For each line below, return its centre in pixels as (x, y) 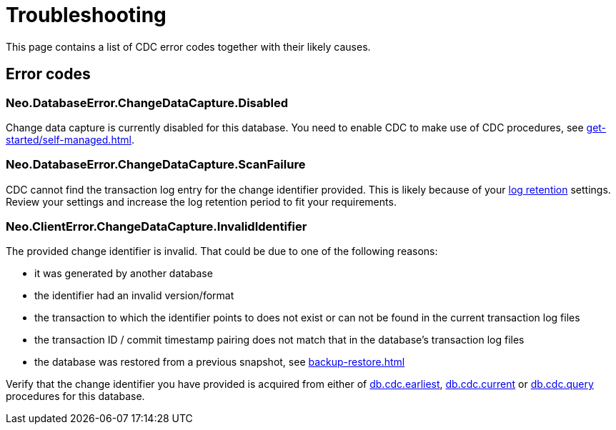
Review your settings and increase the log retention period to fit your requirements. (201, 201)
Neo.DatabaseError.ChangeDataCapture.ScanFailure (156, 165)
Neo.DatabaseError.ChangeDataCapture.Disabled (147, 102)
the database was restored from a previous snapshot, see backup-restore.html (220, 362)
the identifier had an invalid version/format (134, 296)
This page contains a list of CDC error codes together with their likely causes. (188, 46)
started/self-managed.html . (70, 139)
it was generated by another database (124, 274)
